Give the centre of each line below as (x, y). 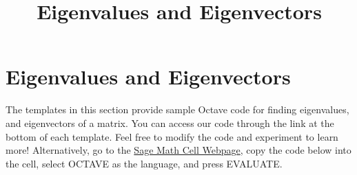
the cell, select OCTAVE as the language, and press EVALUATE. (144, 163)
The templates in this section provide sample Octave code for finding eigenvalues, (177, 109)
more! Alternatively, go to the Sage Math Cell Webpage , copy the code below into (178, 150)
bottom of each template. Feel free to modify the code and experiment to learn (172, 136)
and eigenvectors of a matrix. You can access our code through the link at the (170, 122)
